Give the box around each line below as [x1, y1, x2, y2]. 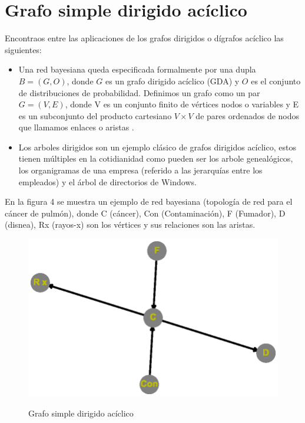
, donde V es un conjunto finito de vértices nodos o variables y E [65, 98, 299, 110]
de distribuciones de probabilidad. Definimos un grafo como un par [18, 86, 260, 99]
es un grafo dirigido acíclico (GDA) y [105, 74, 240, 87]
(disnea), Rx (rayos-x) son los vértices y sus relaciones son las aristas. [5, 218, 256, 231]
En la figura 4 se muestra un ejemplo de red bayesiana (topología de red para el [5, 195, 293, 208]
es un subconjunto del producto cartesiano [18, 109, 172, 122]
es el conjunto [251, 74, 301, 87]
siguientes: [5, 43, 42, 55]
